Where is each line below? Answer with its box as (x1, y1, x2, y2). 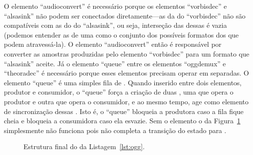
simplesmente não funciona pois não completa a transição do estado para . (4, 125, 227, 135)
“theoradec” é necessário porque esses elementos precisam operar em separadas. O (4, 68, 249, 78)
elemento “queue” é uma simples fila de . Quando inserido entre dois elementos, (4, 77, 242, 87)
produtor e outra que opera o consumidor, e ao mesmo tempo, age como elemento (4, 96, 249, 106)
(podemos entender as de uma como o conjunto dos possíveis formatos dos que (4, 29, 239, 39)
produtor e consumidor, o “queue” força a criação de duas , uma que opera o (4, 87, 233, 97)
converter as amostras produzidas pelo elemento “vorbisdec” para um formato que (4, 48, 250, 58)
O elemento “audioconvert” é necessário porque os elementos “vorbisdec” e (4, 1, 227, 11)
